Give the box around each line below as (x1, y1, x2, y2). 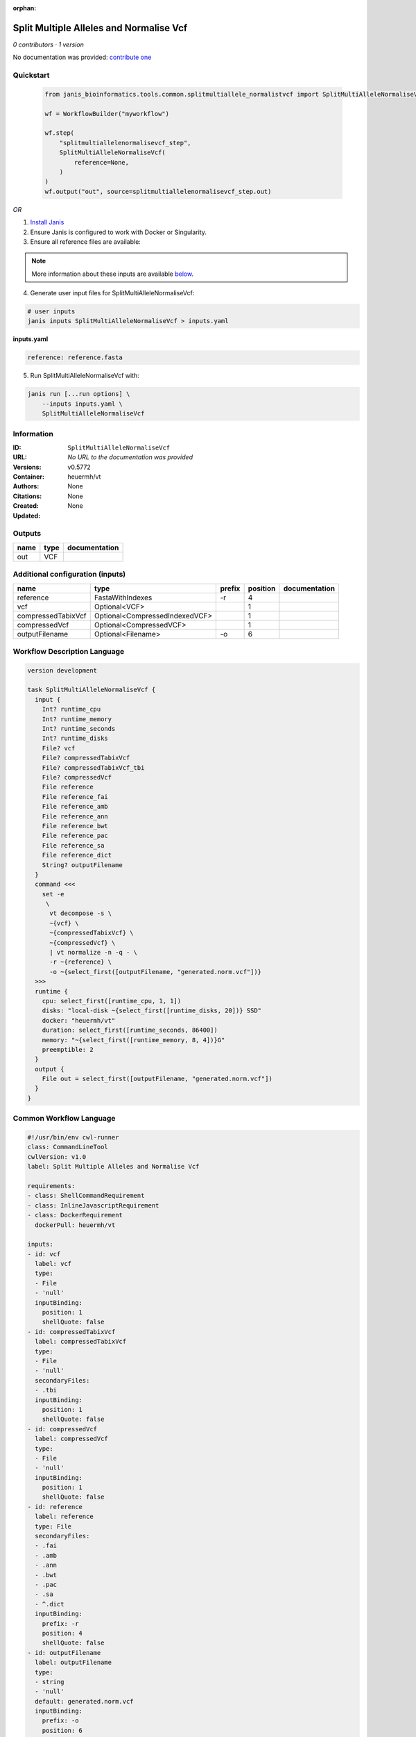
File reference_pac (42, 832, 109, 840)
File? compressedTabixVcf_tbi (42, 764, 145, 771)
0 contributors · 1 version (12, 40, 85, 49)
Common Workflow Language (12, 1114, 116, 1123)
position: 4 (42, 1629, 83, 1637)
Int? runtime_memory (42, 715, 112, 723)
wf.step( (44, 129, 75, 137)
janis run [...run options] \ (27, 390, 130, 398)
